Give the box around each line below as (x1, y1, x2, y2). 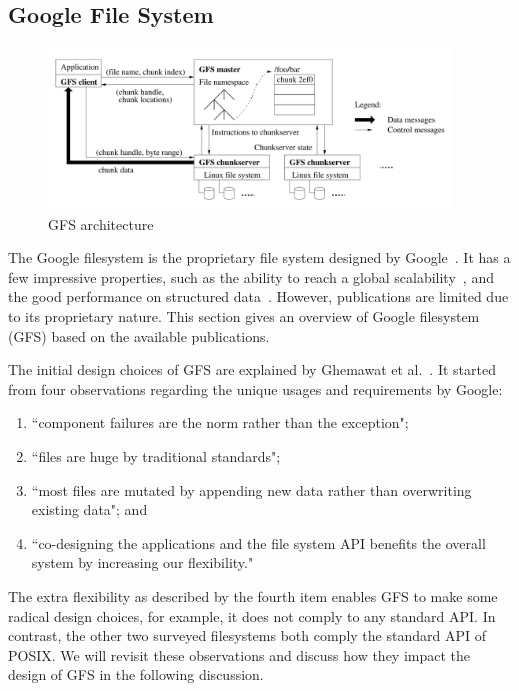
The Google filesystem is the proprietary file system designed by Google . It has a (8, 247, 511, 268)
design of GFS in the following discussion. (8, 664, 264, 685)
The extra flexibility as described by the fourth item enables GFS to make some (8, 585, 498, 606)
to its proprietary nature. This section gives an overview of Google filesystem (8, 306, 480, 327)
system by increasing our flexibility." (31, 552, 254, 573)
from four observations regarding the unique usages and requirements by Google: (8, 378, 503, 399)
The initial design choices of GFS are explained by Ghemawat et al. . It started (8, 359, 496, 380)
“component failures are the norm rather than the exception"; (31, 412, 409, 433)
